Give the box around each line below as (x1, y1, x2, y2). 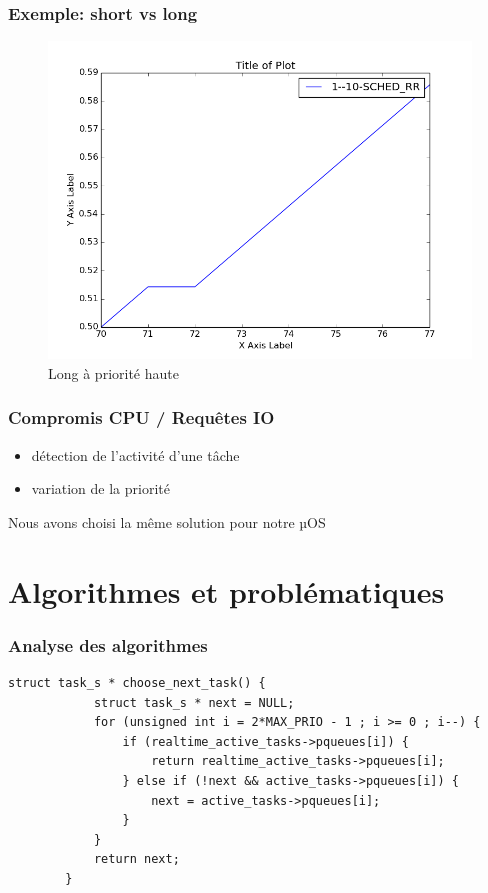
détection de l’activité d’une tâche (31, 444, 240, 465)
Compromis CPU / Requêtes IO (8, 405, 275, 430)
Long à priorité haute (48, 362, 179, 383)
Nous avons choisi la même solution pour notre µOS (8, 511, 326, 532)
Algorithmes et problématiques (8, 570, 445, 611)
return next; (93, 852, 180, 867)
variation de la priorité (31, 478, 170, 499)
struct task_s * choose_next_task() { (8, 676, 266, 690)
